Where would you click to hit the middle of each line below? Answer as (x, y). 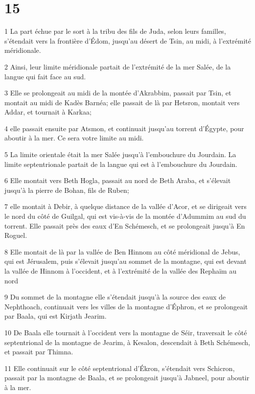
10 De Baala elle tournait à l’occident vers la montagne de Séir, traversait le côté (126, 332)
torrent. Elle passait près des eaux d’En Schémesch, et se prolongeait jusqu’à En (125, 225)
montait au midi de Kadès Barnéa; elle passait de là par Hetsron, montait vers (122, 102)
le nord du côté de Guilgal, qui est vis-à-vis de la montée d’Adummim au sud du (125, 216)
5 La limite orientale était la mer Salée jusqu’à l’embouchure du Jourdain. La (120, 154)
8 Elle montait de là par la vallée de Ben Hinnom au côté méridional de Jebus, (122, 251)
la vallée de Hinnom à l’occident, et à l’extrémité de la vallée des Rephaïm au (120, 271)
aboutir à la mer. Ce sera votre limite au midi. (74, 138)
